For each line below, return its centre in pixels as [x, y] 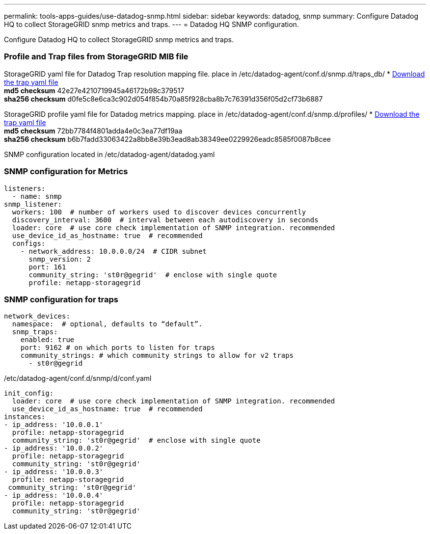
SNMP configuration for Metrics [66, 172]
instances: [25, 417]
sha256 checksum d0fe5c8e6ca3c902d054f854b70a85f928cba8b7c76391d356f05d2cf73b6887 [163, 99]
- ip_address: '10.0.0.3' [54, 472]
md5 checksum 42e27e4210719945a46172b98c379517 [94, 90]
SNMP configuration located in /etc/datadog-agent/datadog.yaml [109, 154]
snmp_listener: [33, 204]
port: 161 [47, 267]
